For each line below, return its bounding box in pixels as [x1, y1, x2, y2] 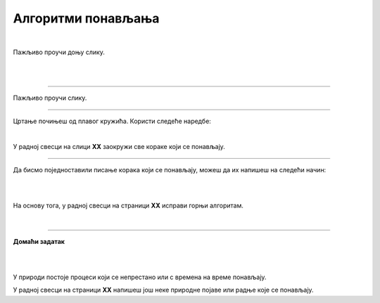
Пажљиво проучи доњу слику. [13, 48, 106, 56]
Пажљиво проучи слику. [13, 94, 87, 102]
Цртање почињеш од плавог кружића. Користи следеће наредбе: [13, 117, 211, 125]
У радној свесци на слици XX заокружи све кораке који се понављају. [13, 143, 225, 151]
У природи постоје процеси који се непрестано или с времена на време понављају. [13, 273, 267, 281]
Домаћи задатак [13, 237, 65, 245]
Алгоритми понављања [13, 11, 160, 26]
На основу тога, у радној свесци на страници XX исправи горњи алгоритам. [13, 201, 244, 209]
